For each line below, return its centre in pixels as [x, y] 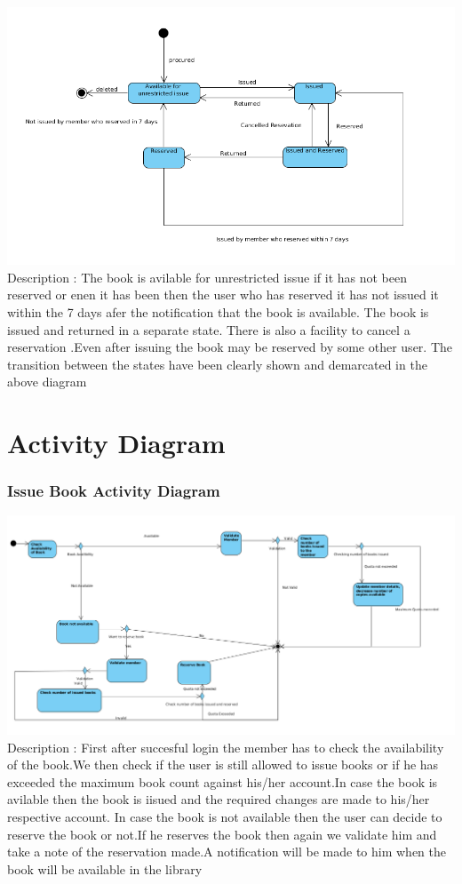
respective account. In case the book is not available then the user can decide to [225, 817]
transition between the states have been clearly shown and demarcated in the [217, 364]
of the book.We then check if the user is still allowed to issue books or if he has [223, 765]
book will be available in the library [105, 868]
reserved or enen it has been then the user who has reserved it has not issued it [223, 295]
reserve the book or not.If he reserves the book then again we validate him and [222, 834]
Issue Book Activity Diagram [114, 491]
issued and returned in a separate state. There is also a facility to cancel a [209, 329]
